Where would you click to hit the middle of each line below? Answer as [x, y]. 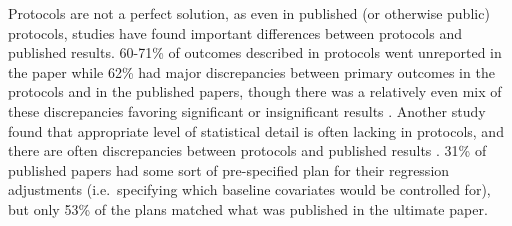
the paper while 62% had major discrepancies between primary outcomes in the [251, 71]
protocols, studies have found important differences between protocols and [235, 32]
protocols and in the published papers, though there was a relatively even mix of [255, 91]
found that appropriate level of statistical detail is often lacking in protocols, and [256, 130]
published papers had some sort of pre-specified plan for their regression [229, 169]
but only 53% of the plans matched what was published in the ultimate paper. [248, 208]
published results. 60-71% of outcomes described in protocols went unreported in [255, 52]
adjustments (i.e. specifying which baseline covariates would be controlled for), [249, 189]
